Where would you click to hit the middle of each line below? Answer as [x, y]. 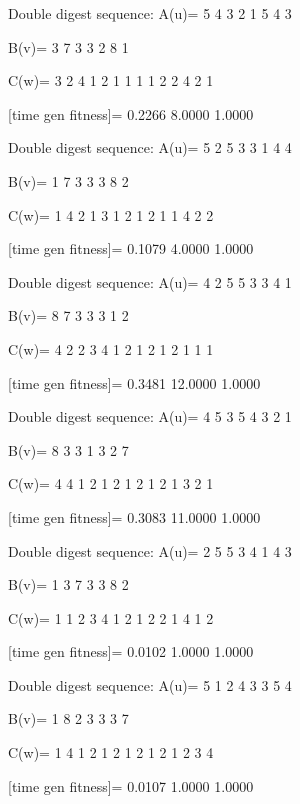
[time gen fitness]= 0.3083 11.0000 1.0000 [134, 516]
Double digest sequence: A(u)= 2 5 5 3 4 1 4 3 [150, 550]
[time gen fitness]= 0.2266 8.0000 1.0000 [131, 113]
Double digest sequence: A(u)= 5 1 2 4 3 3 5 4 [150, 684]
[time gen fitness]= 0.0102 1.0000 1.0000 [131, 651]
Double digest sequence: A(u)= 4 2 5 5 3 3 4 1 [150, 281]
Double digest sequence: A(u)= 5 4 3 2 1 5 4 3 [150, 13]
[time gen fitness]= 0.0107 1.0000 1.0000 [131, 785]
